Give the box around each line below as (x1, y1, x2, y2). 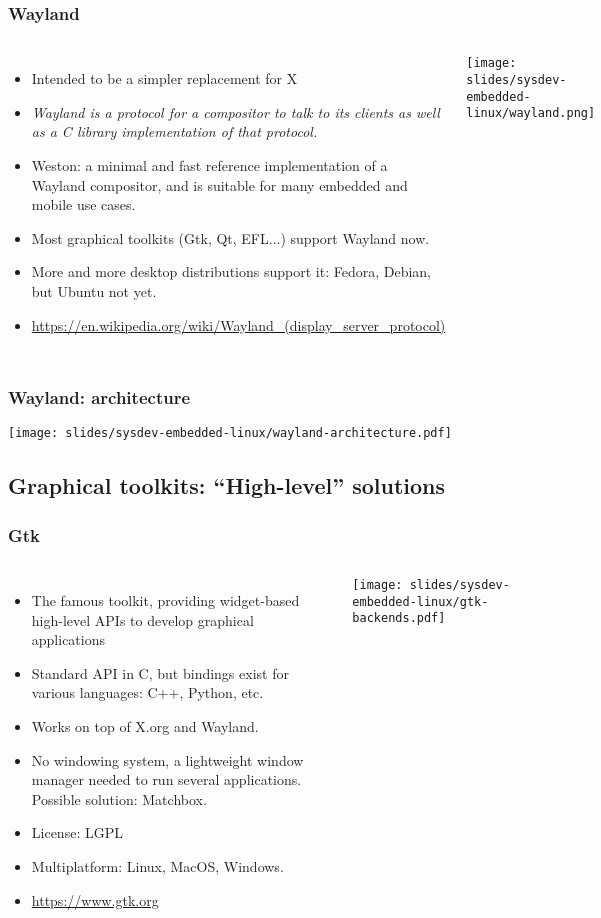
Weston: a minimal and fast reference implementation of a (31, 155, 388, 175)
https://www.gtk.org (31, 889, 159, 910)
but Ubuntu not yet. (31, 280, 157, 301)
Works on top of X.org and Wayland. (31, 716, 259, 736)
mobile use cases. (31, 194, 136, 215)
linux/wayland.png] (466, 106, 596, 121)
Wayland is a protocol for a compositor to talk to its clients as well (31, 101, 440, 122)
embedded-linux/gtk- (352, 594, 489, 609)
